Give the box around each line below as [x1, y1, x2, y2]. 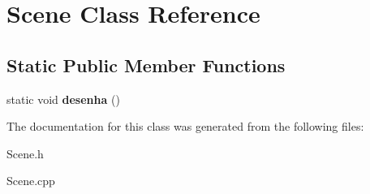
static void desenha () [6, 90, 120, 107]
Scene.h [6, 144, 44, 162]
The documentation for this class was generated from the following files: [6, 118, 364, 135]
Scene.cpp [6, 172, 55, 189]
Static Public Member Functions [6, 52, 286, 77]
